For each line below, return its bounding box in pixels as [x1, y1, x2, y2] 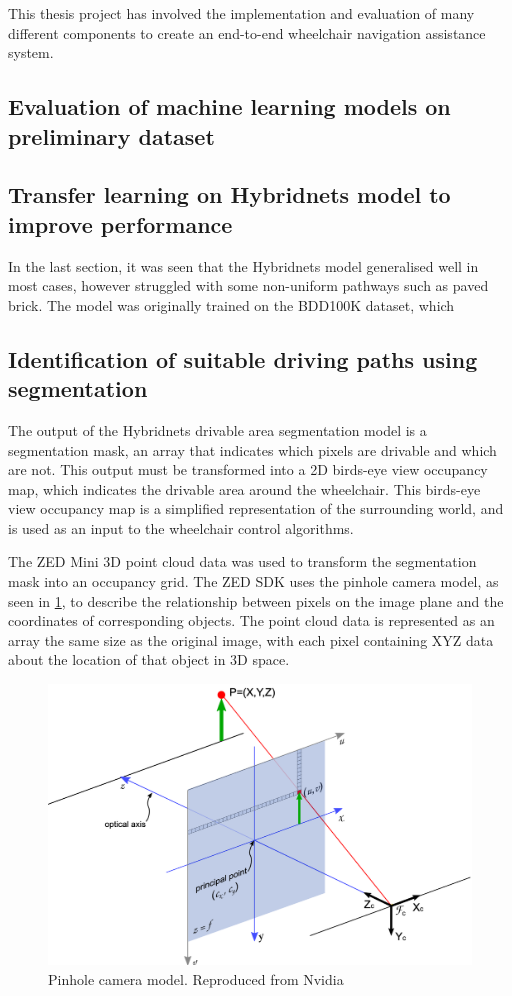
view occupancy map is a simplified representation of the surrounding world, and [8, 498, 504, 519]
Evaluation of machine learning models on [8, 91, 451, 122]
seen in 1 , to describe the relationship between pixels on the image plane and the [8, 590, 504, 611]
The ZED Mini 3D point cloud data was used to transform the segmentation [8, 551, 477, 572]
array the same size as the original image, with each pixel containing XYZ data [8, 629, 494, 650]
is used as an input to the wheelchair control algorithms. [8, 517, 354, 538]
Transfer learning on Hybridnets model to [8, 179, 451, 210]
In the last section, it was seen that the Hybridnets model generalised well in [8, 255, 479, 276]
